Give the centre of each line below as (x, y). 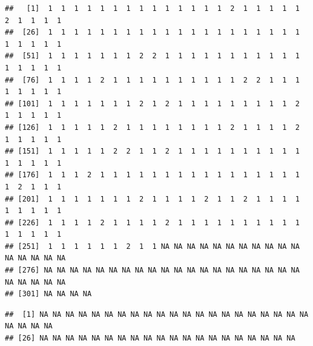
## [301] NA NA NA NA (48, 294)
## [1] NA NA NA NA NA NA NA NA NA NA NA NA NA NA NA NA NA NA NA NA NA (157, 314)
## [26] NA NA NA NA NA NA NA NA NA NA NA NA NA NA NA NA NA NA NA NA (150, 338)
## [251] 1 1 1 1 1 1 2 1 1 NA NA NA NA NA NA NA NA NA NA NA (152, 246)
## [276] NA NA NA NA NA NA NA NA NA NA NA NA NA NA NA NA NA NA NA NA (152, 270)
